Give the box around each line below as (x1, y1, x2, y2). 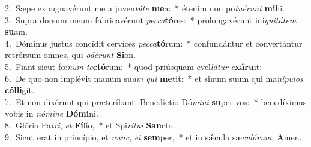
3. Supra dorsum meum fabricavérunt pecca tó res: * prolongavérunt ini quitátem (5, 13, 297, 26)
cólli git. (5, 84, 34, 96)
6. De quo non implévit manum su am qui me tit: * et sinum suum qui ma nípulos (5, 72, 303, 84)
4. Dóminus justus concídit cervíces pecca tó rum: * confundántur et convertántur (5, 36, 303, 49)
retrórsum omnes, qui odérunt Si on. (5, 48, 136, 61)
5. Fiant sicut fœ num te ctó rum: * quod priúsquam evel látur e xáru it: (5, 60, 262, 72)
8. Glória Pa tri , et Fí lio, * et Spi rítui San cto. (5, 118, 175, 131)
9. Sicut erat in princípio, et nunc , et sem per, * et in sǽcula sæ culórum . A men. (5, 130, 302, 143)
